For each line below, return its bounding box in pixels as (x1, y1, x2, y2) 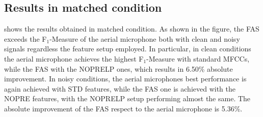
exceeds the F (4, 33, 47, 44)
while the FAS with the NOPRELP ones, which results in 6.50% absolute (4, 63, 233, 74)
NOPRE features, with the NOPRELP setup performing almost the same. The (4, 93, 251, 104)
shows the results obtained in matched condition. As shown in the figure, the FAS (4, 23, 259, 34)
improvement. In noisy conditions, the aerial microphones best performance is (4, 73, 247, 84)
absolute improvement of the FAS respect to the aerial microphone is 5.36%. (4, 103, 243, 113)
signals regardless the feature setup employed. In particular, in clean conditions (4, 43, 251, 54)
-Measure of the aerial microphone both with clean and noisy (49, 33, 240, 44)
